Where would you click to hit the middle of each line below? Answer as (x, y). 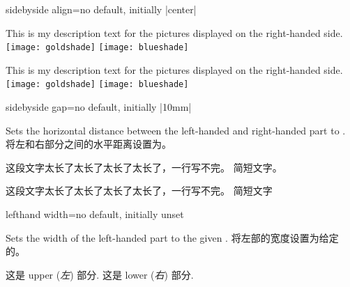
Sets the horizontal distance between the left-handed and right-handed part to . (176, 130)
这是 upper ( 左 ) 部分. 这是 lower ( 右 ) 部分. (100, 274)
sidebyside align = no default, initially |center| (101, 9)
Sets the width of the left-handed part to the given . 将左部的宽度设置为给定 (172, 237)
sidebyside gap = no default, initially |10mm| (99, 107)
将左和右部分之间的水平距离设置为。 (89, 144)
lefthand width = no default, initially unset (95, 214)
